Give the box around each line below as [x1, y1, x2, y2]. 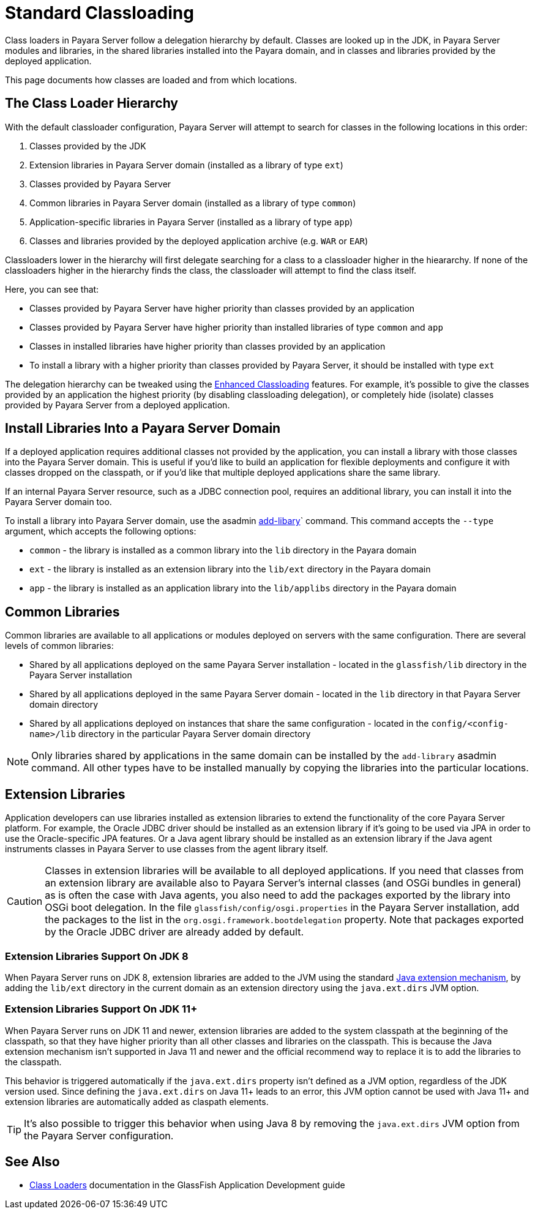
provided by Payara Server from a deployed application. [5, 399, 230, 410]
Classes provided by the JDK [29, 140, 146, 151]
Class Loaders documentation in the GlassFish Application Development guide [29, 1180, 345, 1191]
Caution [7, 895, 43, 908]
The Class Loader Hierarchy [5, 96, 179, 111]
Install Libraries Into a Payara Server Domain [5, 421, 281, 437]
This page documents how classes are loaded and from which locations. [5, 74, 297, 85]
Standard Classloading [5, 2, 194, 23]
